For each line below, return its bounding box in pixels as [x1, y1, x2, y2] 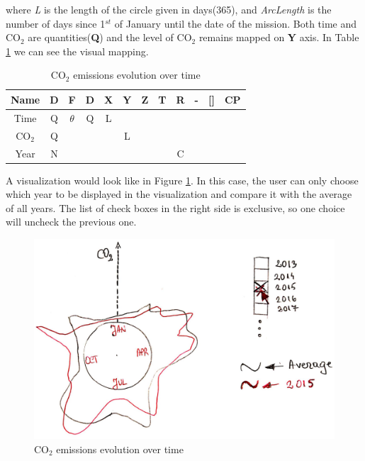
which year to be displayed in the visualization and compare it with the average [6, 187, 352, 201]
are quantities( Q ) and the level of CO [28, 30, 192, 45]
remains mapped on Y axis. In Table [198, 30, 359, 45]
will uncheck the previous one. [6, 214, 137, 229]
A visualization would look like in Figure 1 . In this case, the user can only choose [6, 172, 359, 187]
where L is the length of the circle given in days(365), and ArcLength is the [6, 2, 332, 16]
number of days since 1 [6, 16, 106, 30]
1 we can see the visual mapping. [6, 43, 149, 58]
